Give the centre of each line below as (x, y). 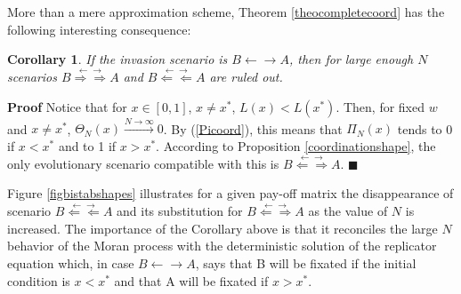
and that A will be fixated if (191, 280)
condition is (39, 280)
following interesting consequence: (99, 29)
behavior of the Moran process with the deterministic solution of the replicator (222, 246)
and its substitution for (180, 211)
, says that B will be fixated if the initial (306, 262)
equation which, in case (71, 262)
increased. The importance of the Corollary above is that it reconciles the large (222, 228)
